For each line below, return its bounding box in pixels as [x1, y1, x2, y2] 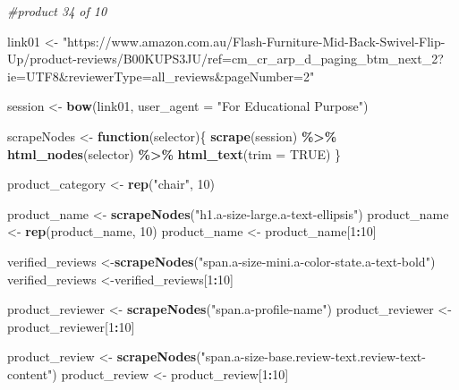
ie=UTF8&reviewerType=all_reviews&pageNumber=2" [7, 66, 315, 85]
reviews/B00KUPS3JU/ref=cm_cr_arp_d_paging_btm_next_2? [76, 49, 444, 68]
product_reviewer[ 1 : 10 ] [7, 317, 135, 335]
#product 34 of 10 [7, 2, 107, 20]
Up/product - [7, 49, 77, 68]
